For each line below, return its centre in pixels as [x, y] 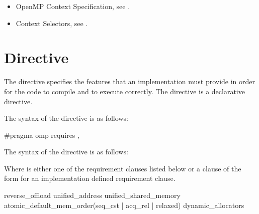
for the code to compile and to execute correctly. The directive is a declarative [124, 91]
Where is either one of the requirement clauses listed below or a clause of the [123, 168]
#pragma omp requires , [42, 135]
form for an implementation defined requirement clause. [90, 178]
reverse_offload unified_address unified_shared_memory [92, 195]
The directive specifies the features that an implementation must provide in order [130, 81]
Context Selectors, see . [52, 23]
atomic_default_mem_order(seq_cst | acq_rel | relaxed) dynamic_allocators [124, 205]
